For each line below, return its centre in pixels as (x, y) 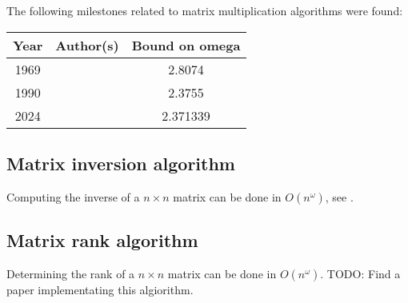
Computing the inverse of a (73, 196)
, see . (339, 196)
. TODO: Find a (360, 273)
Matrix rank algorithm (102, 240)
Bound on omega (186, 45)
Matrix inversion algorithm (121, 163)
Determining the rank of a (71, 273)
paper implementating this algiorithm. (100, 289)
